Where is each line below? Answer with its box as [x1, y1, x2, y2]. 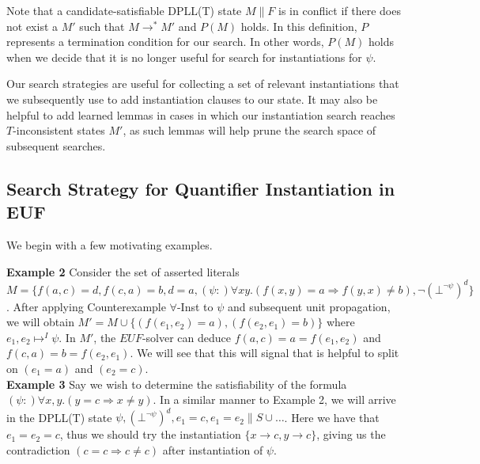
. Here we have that [284, 409, 380, 425]
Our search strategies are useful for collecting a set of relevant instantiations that [6, 75, 399, 92]
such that [79, 17, 125, 34]
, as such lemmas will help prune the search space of [123, 122, 376, 139]
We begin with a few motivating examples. [6, 236, 213, 253]
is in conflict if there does [278, 2, 401, 18]
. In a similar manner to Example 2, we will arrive [153, 391, 396, 408]
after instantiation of [162, 441, 263, 458]
